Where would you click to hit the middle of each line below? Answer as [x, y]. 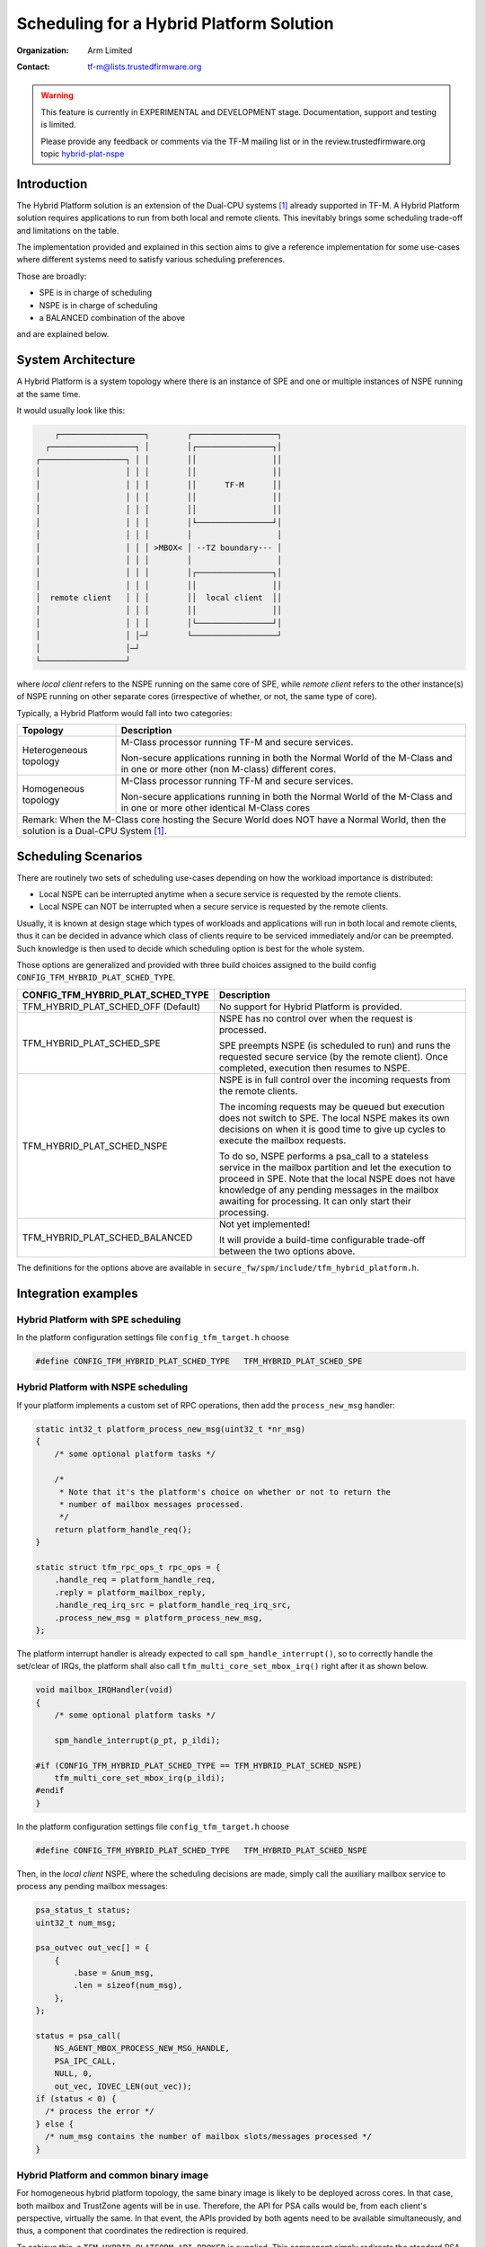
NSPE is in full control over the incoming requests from [335, 1079]
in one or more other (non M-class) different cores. [229, 769]
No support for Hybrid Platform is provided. [311, 1007]
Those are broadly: [52, 276]
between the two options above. [287, 1251]
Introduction [52, 184]
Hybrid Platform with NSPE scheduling [102, 1387]
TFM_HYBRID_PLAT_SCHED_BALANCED [107, 1238]
